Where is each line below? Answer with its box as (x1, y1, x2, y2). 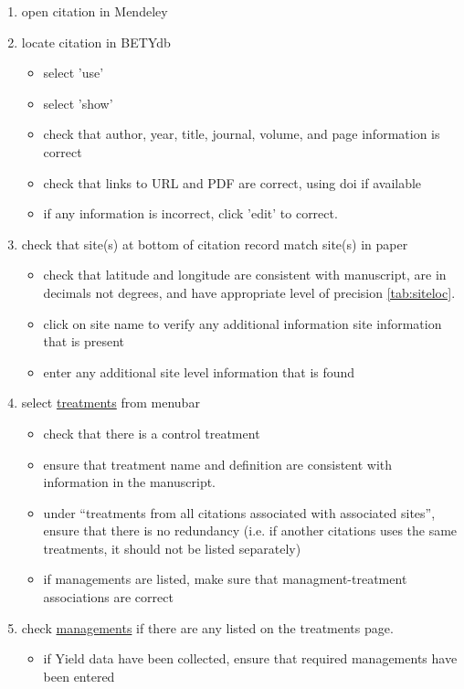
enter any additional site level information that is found (43, 362, 355, 381)
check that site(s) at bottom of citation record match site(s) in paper (21, 234, 408, 253)
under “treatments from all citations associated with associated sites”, (43, 503, 436, 522)
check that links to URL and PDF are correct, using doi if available (43, 173, 422, 192)
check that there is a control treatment (43, 423, 260, 442)
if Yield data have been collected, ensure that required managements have (43, 649, 458, 668)
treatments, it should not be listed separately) (43, 538, 301, 557)
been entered (43, 666, 115, 685)
